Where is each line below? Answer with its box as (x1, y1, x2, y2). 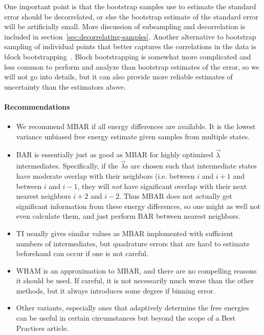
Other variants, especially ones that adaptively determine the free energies (16, 302, 249, 313)
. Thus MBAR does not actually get (119, 191, 232, 201)
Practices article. (16, 322, 69, 333)
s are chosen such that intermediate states (125, 160, 257, 171)
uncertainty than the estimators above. (4, 81, 126, 92)
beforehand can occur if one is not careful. (16, 248, 148, 259)
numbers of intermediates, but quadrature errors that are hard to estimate (16, 238, 250, 248)
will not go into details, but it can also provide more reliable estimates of (4, 71, 233, 82)
